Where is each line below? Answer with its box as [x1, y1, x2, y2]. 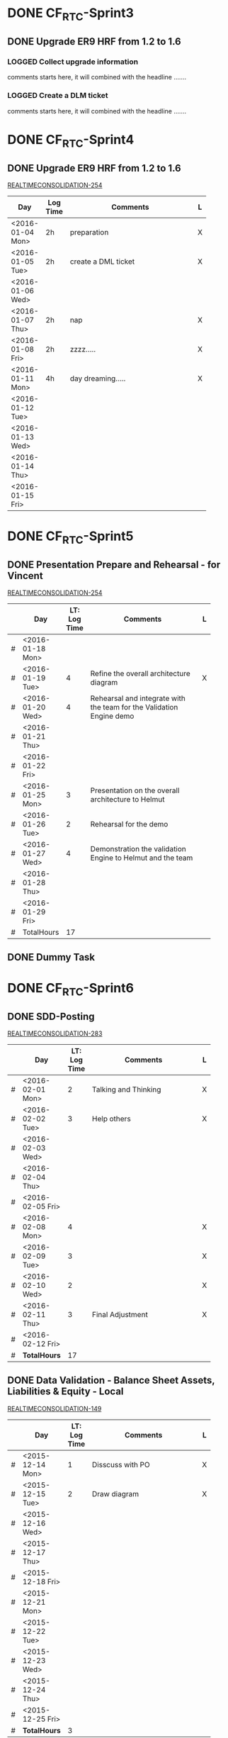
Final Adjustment [91, 1309, 149, 1319]
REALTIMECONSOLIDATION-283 [7, 1029, 103, 1038]
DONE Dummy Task [7, 951, 96, 963]
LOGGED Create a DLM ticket [7, 91, 108, 101]
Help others [91, 1114, 131, 1123]
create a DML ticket [69, 257, 135, 267]
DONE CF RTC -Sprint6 [7, 980, 135, 999]
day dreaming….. [69, 374, 126, 383]
